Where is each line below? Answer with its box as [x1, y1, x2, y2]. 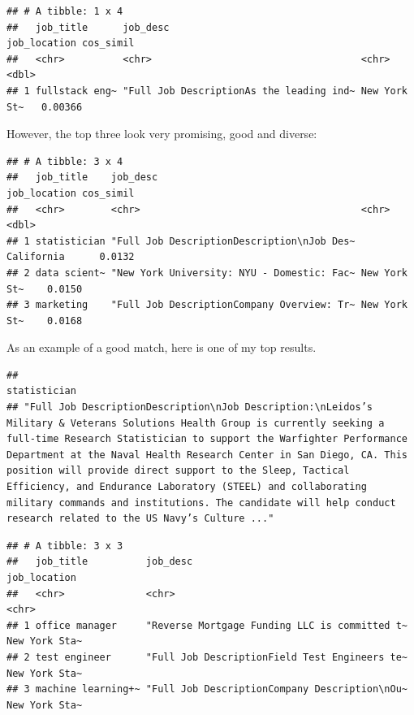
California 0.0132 [6, 251, 135, 263]
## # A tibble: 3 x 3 [6, 539, 123, 552]
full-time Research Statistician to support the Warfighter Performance [6, 433, 408, 445]
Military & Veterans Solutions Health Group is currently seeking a [6, 417, 385, 429]
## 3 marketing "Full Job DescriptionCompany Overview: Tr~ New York [6, 299, 408, 311]
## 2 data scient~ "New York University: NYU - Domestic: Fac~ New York [6, 266, 408, 279]
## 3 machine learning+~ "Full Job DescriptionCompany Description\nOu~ [6, 683, 408, 695]
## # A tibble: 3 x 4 [6, 155, 123, 167]
